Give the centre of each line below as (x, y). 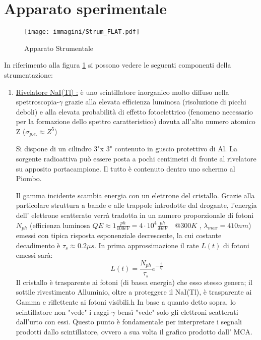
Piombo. (29, 178)
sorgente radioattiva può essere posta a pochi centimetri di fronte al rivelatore (136, 158)
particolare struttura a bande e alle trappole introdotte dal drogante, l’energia (136, 205)
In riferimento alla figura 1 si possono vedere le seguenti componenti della (118, 65)
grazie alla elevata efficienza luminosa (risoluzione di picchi (156, 102)
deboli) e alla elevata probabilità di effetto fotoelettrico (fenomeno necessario (134, 111)
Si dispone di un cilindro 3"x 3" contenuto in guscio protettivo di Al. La (126, 149)
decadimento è (38, 245)
